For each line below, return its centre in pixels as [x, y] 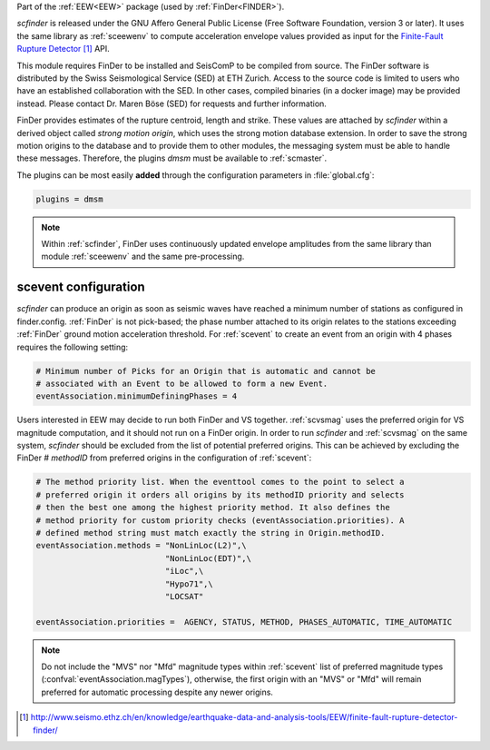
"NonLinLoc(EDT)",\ [208, 558]
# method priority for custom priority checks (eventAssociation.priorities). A [220, 520]
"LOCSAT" [184, 596]
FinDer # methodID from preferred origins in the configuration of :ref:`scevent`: [164, 458]
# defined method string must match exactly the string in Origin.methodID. [211, 533]
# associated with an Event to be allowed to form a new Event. [182, 383]
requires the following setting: [73, 347]
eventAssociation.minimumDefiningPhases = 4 [137, 396]
